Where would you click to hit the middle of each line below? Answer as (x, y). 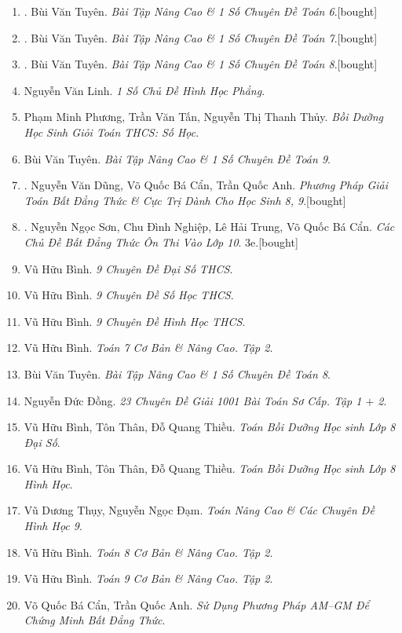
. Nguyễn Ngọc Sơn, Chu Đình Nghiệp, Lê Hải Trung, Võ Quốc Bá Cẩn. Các (209, 227)
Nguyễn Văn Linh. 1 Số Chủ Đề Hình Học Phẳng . (144, 90)
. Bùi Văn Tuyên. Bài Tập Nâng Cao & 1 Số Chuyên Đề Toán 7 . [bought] (201, 37)
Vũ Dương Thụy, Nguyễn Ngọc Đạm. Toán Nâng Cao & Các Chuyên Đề (199, 510)
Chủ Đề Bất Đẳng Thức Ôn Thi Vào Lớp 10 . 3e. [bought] (161, 241)
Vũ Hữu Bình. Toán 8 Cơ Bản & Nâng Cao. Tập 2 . (148, 552)
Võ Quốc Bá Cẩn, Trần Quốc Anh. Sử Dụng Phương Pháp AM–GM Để (196, 604)
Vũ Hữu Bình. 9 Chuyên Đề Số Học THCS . (129, 295)
